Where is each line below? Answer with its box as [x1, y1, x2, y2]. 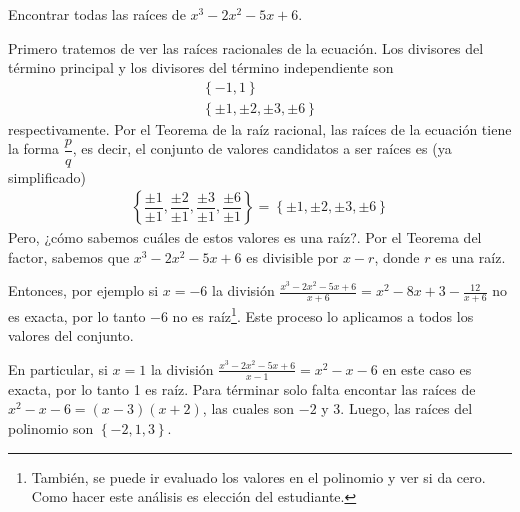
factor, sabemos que [8, 246, 130, 267]
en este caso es [382, 358, 472, 379]
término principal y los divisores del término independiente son [8, 57, 394, 78]
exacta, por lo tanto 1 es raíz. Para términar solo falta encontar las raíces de [8, 378, 476, 399]
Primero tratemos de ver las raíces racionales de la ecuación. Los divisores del [8, 37, 484, 58]
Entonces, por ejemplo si [8, 280, 159, 301]
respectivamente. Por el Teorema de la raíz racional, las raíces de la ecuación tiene [8, 118, 512, 139]
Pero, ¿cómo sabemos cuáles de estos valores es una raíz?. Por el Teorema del [8, 227, 482, 248]
